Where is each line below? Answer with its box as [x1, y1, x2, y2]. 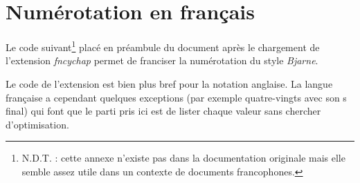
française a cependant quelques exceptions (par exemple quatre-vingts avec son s [6, 90, 347, 104]
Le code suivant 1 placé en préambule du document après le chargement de [6, 38, 320, 54]
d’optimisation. [6, 117, 69, 131]
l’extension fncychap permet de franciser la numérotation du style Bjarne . [6, 53, 318, 68]
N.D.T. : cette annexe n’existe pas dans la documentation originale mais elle [21, 151, 345, 165]
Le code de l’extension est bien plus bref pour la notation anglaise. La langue [6, 76, 333, 90]
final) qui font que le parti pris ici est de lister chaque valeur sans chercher [6, 104, 321, 118]
